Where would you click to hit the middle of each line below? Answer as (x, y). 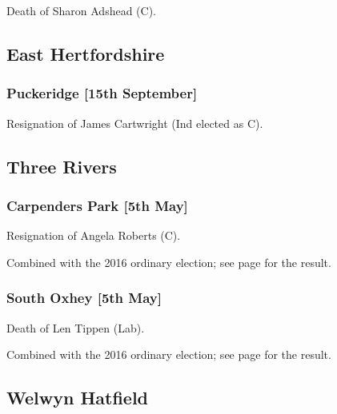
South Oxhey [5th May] (84, 298)
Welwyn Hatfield (78, 398)
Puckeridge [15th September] (102, 93)
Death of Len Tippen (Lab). (76, 327)
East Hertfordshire (86, 53)
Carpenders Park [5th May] (97, 205)
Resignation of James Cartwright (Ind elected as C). (135, 123)
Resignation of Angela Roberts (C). (94, 235)
